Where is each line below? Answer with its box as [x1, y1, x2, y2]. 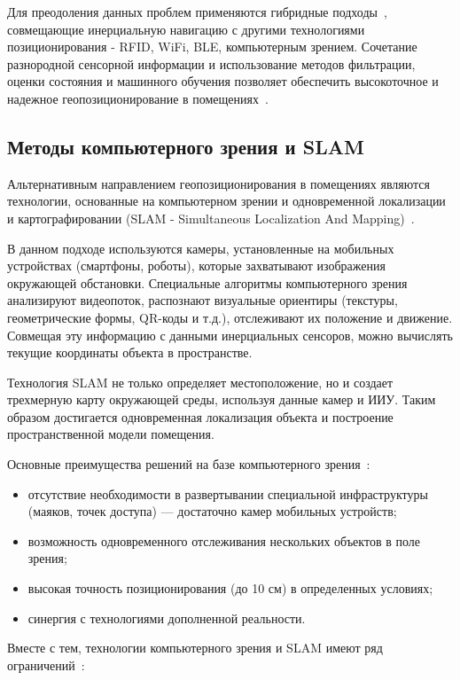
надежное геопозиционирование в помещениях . [7, 89, 269, 107]
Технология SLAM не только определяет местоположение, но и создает [7, 372, 394, 391]
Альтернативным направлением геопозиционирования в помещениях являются [7, 174, 430, 192]
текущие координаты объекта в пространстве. [7, 343, 253, 362]
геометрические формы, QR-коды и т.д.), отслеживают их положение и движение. [7, 308, 453, 326]
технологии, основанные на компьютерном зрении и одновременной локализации [7, 191, 446, 210]
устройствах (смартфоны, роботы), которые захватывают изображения [7, 256, 386, 275]
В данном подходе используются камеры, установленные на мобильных [7, 238, 394, 257]
